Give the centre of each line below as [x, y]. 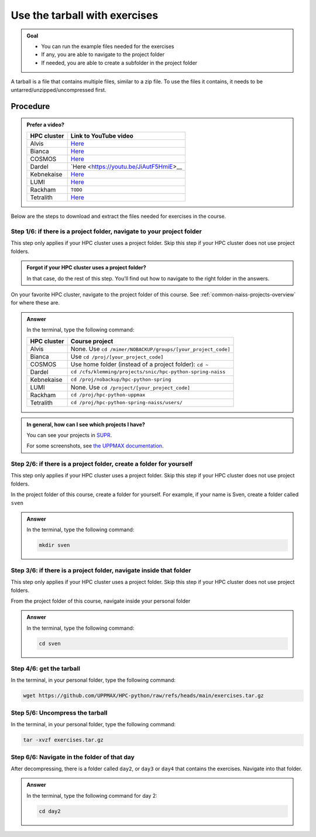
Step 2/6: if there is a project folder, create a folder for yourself [102, 464]
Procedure [30, 106]
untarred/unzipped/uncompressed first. [59, 90]
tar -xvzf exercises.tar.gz [63, 740]
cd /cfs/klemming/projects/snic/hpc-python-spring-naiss [148, 372]
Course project [92, 341]
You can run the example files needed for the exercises [108, 46]
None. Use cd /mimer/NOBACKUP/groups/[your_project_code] [150, 349]
